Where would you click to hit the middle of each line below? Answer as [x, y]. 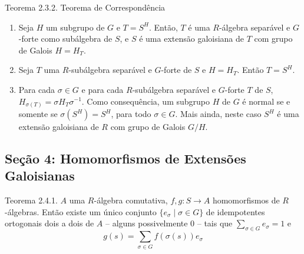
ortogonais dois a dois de [49, 223]
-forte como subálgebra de [65, 39]
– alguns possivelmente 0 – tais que [169, 223]
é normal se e [266, 101]
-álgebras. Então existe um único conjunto [81, 211]
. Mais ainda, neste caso [218, 114]
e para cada [103, 89]
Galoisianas [40, 176]
